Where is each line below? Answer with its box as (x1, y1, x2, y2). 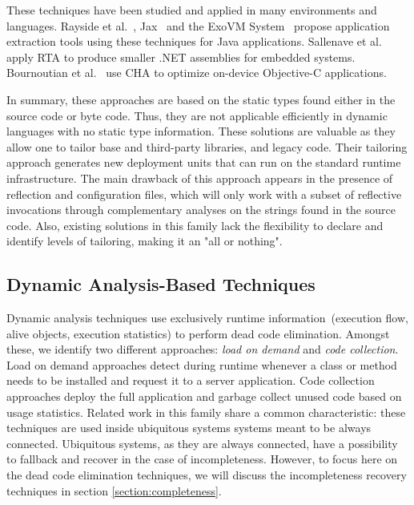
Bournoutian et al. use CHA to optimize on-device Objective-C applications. (6, 64, 387, 81)
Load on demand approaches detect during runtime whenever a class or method (6, 356, 397, 373)
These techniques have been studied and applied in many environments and (6, 2, 377, 18)
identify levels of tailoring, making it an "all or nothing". (6, 232, 283, 249)
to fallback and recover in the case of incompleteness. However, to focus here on (6, 450, 398, 467)
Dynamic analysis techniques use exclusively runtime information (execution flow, (6, 309, 408, 326)
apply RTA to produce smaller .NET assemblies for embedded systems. (6, 48, 356, 65)
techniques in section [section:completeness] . (6, 482, 222, 499)
